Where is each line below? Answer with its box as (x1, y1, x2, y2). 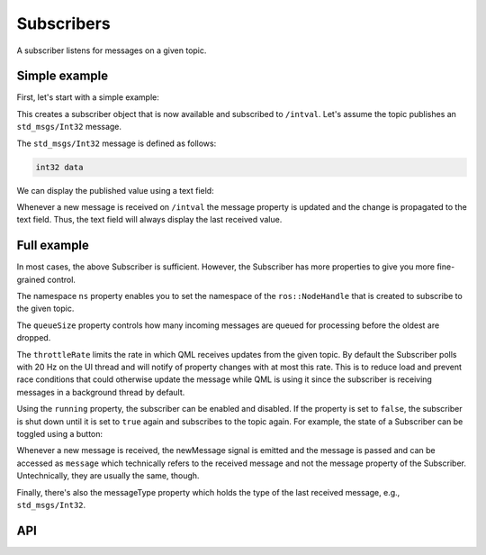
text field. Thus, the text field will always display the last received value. (16, 214, 283, 225)
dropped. (16, 332, 51, 343)
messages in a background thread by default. (16, 387, 185, 397)
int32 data (35, 162, 84, 172)
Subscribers (16, 14, 112, 33)
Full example (16, 238, 90, 253)
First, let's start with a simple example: (16, 92, 159, 103)
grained (16, 274, 46, 285)
